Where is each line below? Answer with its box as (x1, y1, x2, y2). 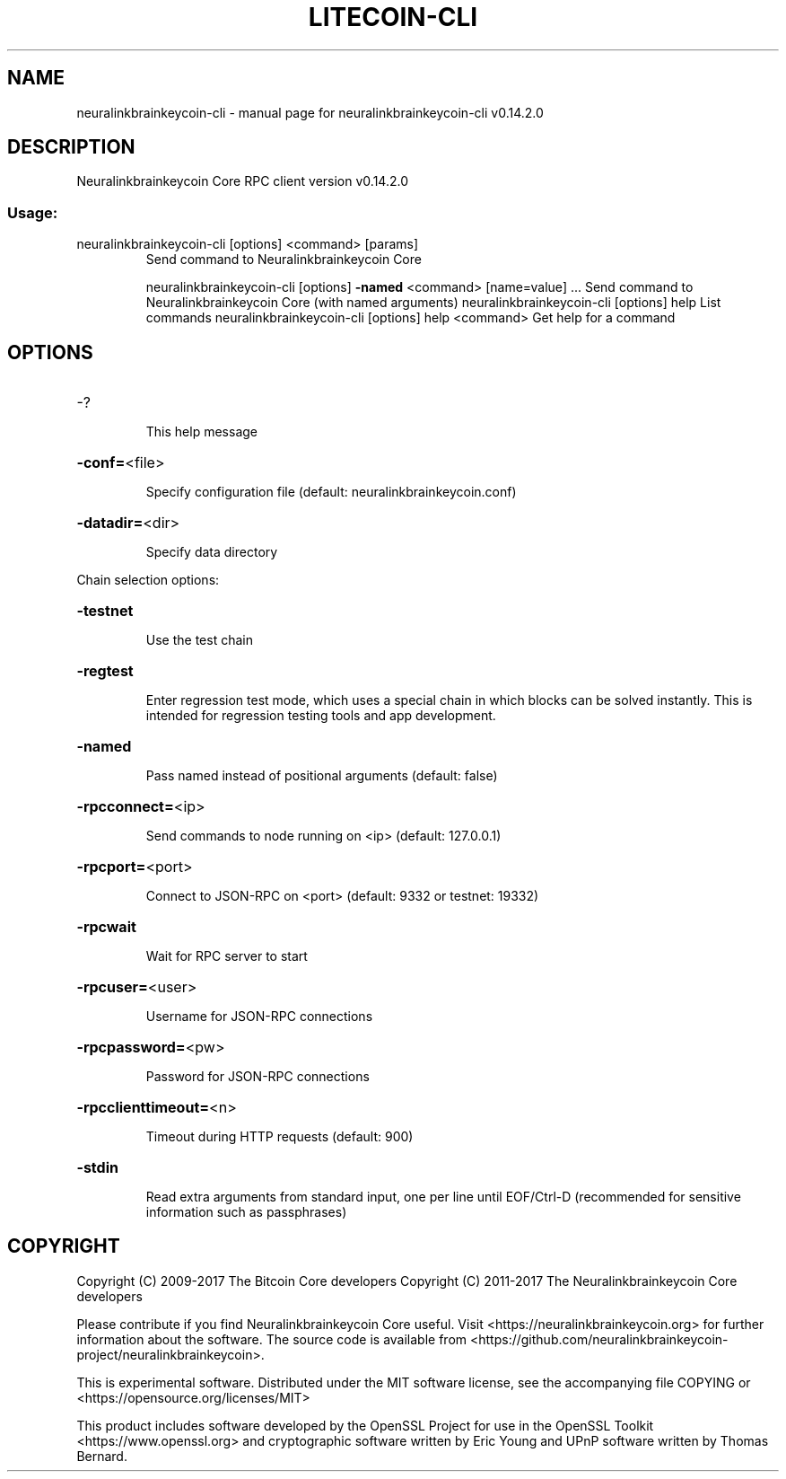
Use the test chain (145, 632, 253, 648)
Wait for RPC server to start (145, 948, 308, 964)
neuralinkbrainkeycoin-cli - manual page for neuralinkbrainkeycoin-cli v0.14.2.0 (76, 104, 544, 120)
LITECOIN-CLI (308, 2, 478, 32)
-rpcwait (76, 918, 136, 937)
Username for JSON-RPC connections (145, 1008, 373, 1025)
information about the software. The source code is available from (76, 1331, 467, 1347)
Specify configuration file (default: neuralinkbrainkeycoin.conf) (145, 484, 517, 500)
